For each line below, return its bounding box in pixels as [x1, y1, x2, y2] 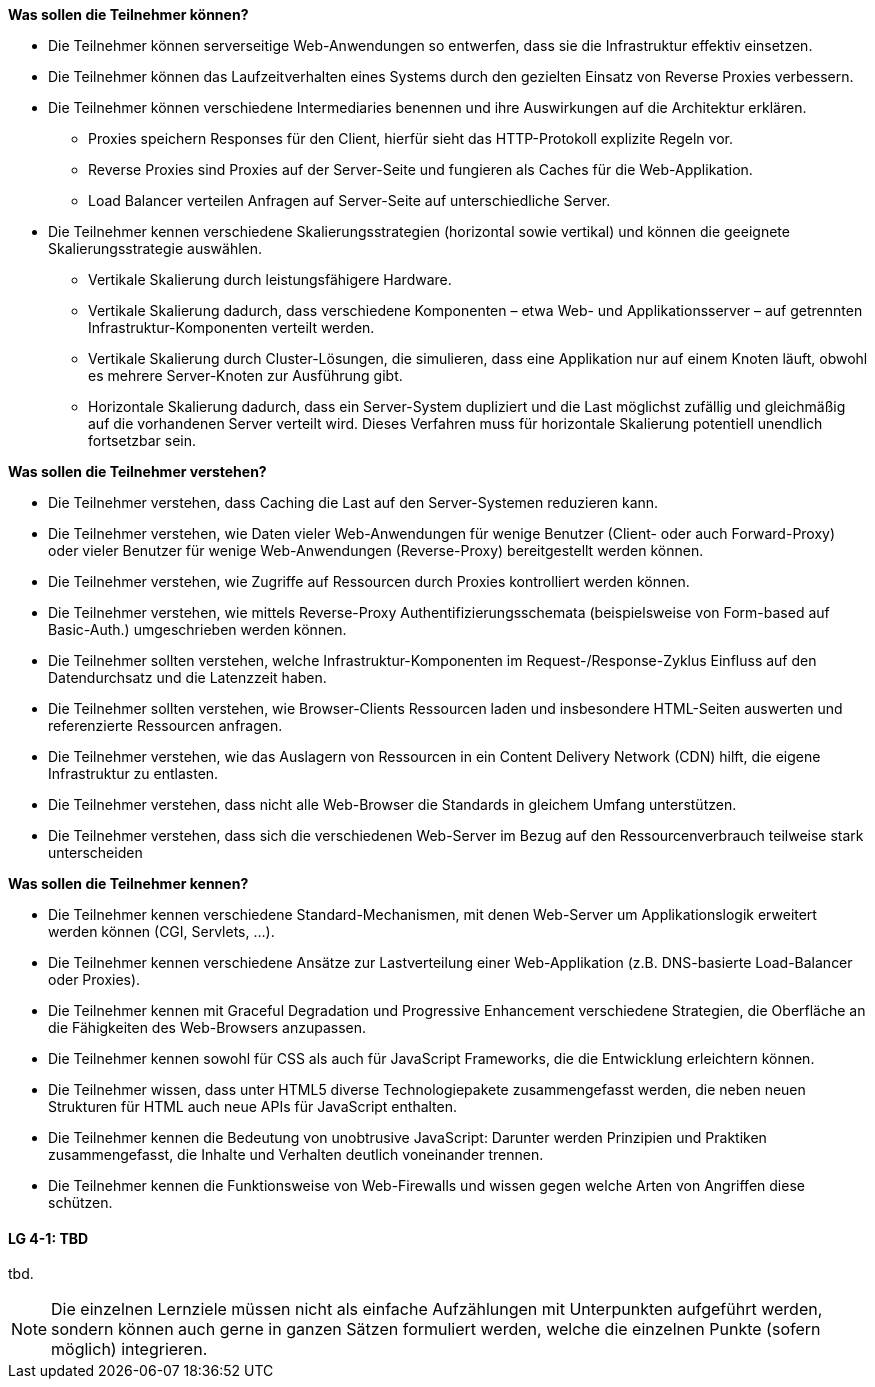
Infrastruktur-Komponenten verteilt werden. [88, 319, 375, 336]
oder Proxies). [48, 971, 141, 988]
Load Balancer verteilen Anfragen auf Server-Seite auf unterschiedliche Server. [88, 192, 611, 209]
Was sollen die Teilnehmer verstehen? [8, 463, 267, 480]
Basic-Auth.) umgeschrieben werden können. [48, 621, 347, 638]
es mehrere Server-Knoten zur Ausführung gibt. [88, 367, 403, 384]
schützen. [48, 1194, 113, 1211]
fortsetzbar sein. [88, 432, 196, 449]
